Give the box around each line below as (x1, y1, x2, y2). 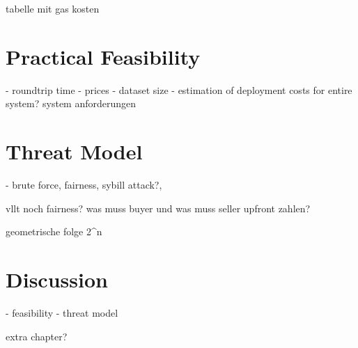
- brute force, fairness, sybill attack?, (6, 177, 162, 192)
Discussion (6, 265, 108, 293)
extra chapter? (6, 329, 68, 343)
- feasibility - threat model (6, 305, 118, 319)
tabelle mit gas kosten (6, 1, 100, 15)
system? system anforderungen (6, 96, 137, 111)
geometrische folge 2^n (6, 224, 102, 239)
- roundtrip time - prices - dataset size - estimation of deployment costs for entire (6, 82, 352, 97)
